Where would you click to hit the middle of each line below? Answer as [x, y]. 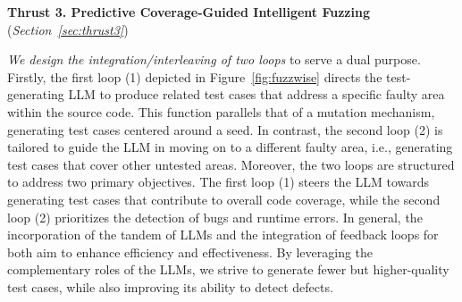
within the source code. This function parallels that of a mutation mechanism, [221, 111]
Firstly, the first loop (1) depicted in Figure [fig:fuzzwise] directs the [195, 76]
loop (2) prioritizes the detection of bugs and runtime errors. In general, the [215, 217]
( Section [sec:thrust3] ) [68, 29]
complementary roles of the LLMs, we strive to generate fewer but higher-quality [228, 269]
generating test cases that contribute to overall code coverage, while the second [224, 199]
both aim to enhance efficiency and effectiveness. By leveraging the [190, 252]
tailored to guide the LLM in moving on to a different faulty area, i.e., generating [230, 147]
